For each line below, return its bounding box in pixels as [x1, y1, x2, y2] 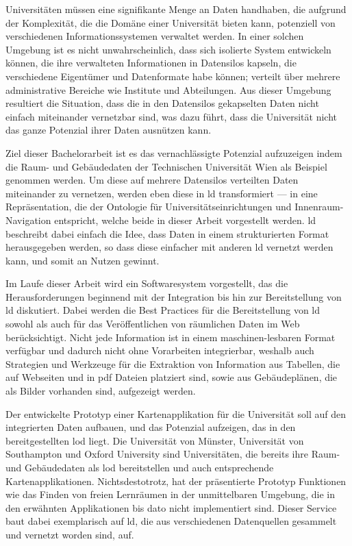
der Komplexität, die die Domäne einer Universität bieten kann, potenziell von [5, 15, 336, 29]
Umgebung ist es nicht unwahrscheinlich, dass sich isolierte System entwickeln [5, 42, 331, 56]
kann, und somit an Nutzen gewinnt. [5, 253, 160, 267]
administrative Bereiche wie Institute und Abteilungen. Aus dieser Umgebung [5, 82, 331, 97]
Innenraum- [294, 199, 344, 214]
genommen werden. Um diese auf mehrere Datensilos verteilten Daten [5, 173, 299, 187]
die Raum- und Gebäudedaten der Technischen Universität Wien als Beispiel [5, 159, 327, 173]
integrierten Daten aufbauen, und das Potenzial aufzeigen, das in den [5, 420, 296, 434]
